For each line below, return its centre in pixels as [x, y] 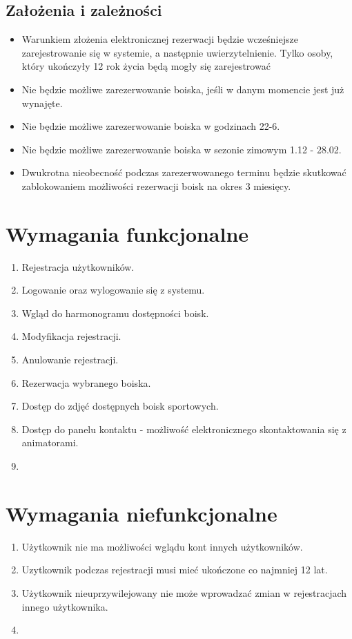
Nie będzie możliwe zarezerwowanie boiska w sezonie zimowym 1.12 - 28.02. [182, 149]
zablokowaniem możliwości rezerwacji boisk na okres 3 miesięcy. [156, 185]
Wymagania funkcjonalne [127, 233]
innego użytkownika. [65, 606]
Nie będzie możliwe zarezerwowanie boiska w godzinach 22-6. [151, 126]
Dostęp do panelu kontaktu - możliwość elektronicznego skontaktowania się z [184, 429]
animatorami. [50, 442]
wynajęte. [42, 103]
